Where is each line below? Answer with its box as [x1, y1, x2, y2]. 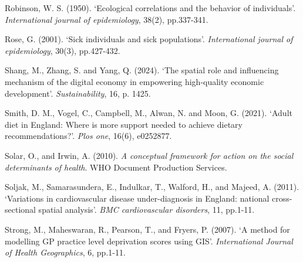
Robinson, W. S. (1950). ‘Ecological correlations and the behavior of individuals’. [5, 2, 296, 13]
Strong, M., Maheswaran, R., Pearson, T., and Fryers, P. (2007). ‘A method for [5, 223, 290, 235]
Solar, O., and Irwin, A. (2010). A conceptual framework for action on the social [5, 149, 294, 161]
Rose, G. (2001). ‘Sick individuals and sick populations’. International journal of [5, 33, 293, 45]
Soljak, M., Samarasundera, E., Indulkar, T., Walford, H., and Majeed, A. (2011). [5, 181, 299, 193]
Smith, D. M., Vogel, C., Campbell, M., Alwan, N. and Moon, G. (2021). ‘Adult [5, 107, 292, 119]
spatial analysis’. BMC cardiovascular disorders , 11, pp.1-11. [38, 203, 255, 216]
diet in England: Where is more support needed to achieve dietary [5, 118, 243, 130]
